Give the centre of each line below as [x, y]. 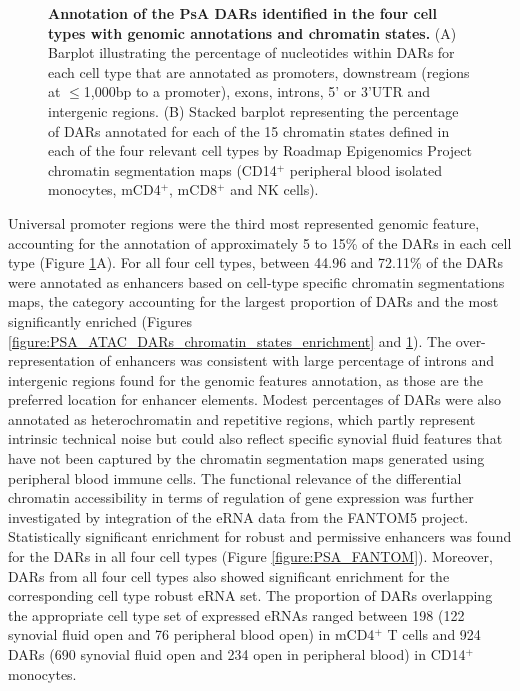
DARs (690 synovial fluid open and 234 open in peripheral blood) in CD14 [237, 654]
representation [51, 360]
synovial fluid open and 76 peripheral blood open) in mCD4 [191, 634]
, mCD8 [193, 189]
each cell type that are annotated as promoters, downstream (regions [259, 71]
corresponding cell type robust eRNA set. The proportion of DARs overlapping [250, 595]
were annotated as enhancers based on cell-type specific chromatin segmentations [256, 281]
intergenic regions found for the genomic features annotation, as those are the [245, 379]
